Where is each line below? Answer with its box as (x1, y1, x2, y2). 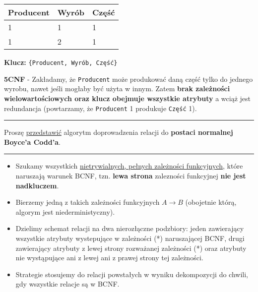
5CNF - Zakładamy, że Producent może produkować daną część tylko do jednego (4, 73, 253, 84)
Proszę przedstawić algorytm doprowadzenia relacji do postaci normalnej (4, 127, 233, 137)
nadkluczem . (15, 180, 59, 190)
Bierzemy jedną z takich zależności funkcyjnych (15, 197, 160, 207)
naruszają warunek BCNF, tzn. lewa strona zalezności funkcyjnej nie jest (15, 170, 246, 180)
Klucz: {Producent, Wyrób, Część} (4, 57, 118, 67)
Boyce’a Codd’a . (4, 136, 61, 147)
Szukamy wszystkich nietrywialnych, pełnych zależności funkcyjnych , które (15, 161, 243, 171)
